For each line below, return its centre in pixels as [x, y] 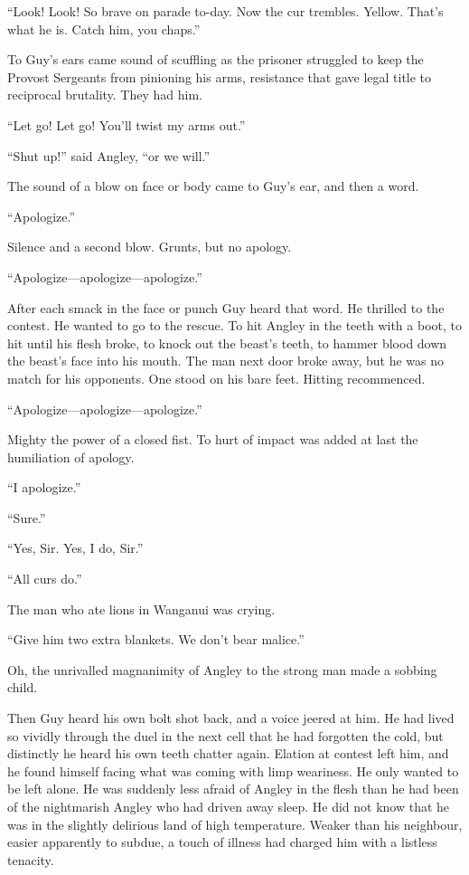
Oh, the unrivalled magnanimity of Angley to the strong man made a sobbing [222, 669]
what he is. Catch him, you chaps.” [104, 29]
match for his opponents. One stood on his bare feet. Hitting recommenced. [216, 378]
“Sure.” [27, 517]
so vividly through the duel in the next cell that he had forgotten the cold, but [225, 735]
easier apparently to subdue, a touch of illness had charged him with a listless [222, 842]
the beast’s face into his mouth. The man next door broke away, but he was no [225, 361]
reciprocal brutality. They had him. [105, 95]
